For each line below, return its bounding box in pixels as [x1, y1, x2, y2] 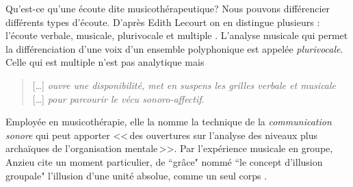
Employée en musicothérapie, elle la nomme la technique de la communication [5, 114, 332, 129]
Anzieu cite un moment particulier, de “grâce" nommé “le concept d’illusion [5, 154, 323, 169]
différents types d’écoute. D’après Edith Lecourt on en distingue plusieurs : [5, 14, 320, 29]
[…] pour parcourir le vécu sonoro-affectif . [32, 91, 205, 105]
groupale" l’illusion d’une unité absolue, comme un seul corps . [5, 168, 267, 182]
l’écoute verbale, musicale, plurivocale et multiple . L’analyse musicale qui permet [5, 28, 348, 42]
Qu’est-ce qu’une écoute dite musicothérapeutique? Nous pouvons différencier [5, 1, 330, 15]
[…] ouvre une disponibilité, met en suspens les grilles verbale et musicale [32, 77, 337, 92]
